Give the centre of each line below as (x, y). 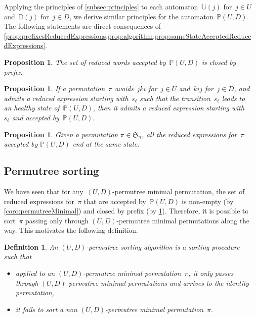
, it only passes (211, 273)
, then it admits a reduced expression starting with (169, 108)
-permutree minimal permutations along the (183, 220)
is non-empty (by (208, 201)
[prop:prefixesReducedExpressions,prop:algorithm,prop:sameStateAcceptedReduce (128, 35)
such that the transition (175, 98)
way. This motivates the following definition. (71, 230)
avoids (124, 88)
